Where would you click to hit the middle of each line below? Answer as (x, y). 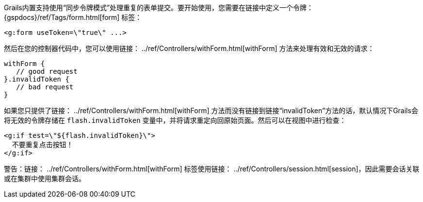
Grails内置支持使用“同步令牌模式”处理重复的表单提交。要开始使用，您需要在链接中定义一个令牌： (159, 8)
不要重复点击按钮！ (42, 145)
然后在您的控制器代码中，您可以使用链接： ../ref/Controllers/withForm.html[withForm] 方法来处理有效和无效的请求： (189, 48)
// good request (47, 71)
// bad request (45, 87)
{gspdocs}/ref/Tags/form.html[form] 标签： (73, 17)
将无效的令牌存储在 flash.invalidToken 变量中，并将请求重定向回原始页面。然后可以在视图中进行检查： (175, 120)
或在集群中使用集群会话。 (45, 178)
